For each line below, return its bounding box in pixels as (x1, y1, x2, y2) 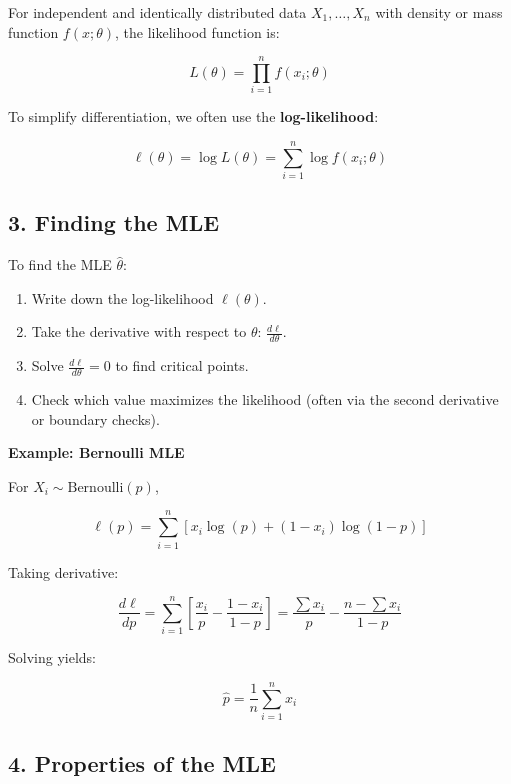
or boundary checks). (31, 408, 160, 429)
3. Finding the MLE (8, 207, 220, 238)
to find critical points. (115, 355, 249, 376)
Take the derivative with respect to (31, 321, 247, 342)
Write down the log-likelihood (31, 287, 214, 308)
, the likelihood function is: (115, 21, 280, 42)
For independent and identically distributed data (8, 2, 307, 22)
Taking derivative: (8, 561, 119, 582)
